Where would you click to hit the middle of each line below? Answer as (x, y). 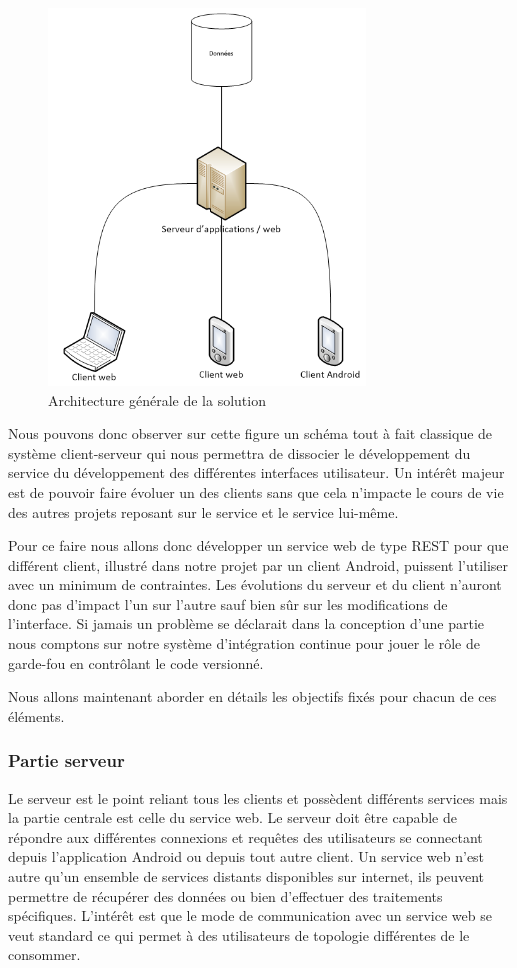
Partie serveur (66, 760)
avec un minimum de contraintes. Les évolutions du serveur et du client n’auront (255, 584)
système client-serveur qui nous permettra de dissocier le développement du (239, 452)
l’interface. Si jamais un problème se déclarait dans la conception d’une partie (246, 623)
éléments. (36, 715)
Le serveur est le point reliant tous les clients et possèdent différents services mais (258, 797)
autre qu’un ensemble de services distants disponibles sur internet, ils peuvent (246, 876)
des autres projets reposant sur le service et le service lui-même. (203, 511)
